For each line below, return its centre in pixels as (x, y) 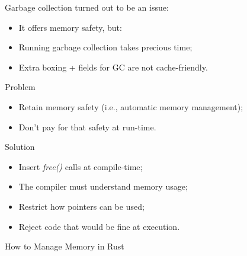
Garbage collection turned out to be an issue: (87, 7)
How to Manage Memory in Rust (65, 246)
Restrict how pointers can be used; (81, 206)
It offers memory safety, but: (70, 27)
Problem (20, 87)
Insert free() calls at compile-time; (81, 166)
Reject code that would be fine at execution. (99, 226)
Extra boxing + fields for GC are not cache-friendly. (113, 67)
